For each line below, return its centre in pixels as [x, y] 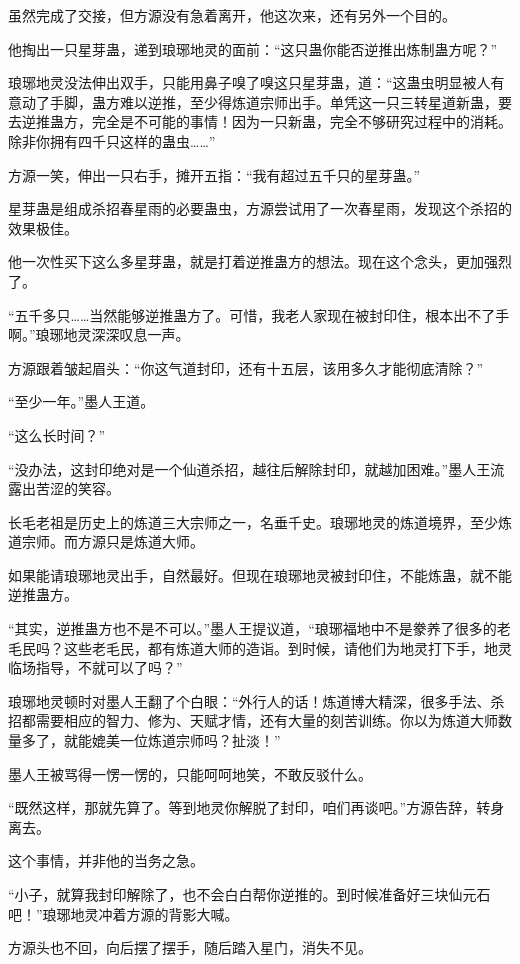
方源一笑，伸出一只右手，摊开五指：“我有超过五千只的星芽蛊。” [214, 174]
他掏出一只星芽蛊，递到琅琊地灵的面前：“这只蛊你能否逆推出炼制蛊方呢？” [253, 48]
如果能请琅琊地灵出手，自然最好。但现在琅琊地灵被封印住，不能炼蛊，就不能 [260, 574]
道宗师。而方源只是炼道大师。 [106, 541]
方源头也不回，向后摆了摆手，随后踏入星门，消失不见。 [190, 947]
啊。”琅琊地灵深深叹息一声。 [99, 334]
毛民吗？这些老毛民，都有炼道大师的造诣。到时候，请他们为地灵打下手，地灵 [260, 647]
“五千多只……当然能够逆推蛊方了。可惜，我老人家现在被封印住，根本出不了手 [259, 314]
